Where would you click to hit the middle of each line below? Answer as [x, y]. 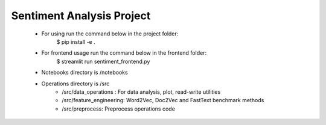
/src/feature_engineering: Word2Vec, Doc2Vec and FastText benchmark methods [163, 100]
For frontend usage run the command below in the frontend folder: [124, 53]
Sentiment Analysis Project [81, 16]
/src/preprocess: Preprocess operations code [118, 109]
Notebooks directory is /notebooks [85, 73]
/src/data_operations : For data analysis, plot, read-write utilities [141, 92]
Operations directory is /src [75, 84]
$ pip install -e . [76, 41]
